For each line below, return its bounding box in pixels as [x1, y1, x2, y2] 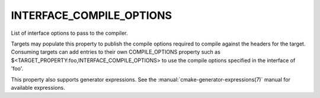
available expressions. [11, 84, 65, 91]
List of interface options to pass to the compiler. [11, 30, 128, 37]
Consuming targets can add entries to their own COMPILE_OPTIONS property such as [11, 48, 220, 55]
